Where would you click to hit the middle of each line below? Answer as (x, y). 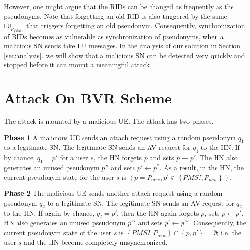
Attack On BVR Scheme (88, 98)
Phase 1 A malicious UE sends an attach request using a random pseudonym (120, 137)
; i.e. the (229, 232)
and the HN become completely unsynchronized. (95, 242)
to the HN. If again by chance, (49, 213)
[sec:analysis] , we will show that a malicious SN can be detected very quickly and (125, 55)
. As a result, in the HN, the (202, 168)
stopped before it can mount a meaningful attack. (78, 65)
